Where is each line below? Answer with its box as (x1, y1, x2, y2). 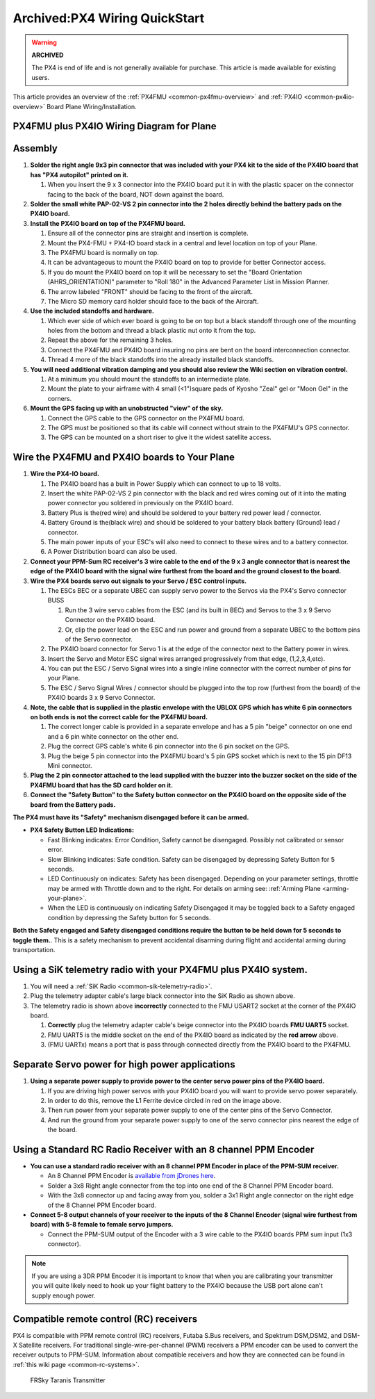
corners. (47, 394, 72, 402)
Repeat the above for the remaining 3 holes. (47, 336, 174, 344)
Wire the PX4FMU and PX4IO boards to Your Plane (12, 452, 235, 464)
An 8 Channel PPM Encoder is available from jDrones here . (47, 1172, 216, 1180)
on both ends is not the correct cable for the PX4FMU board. (30, 713, 208, 721)
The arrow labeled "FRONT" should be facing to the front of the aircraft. (47, 287, 253, 295)
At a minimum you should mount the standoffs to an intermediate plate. (47, 375, 251, 384)
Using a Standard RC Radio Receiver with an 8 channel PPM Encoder (12, 1143, 315, 1155)
